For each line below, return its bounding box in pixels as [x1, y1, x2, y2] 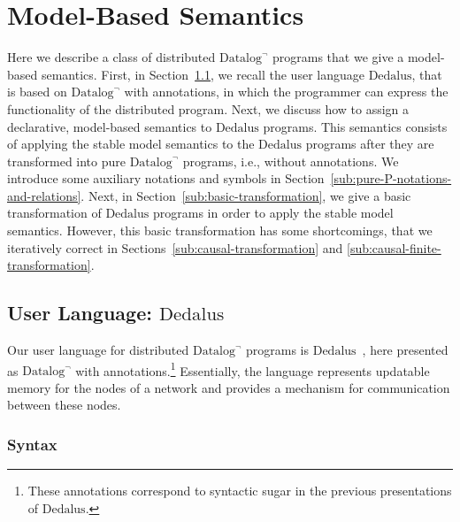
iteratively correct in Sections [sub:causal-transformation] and [7, 238, 343, 257]
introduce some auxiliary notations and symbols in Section [7, 169, 325, 188]
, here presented [362, 341, 448, 359]
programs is [246, 341, 310, 359]
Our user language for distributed [7, 341, 189, 359]
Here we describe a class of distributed [7, 48, 216, 66]
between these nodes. [7, 395, 121, 414]
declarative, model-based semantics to [7, 117, 212, 135]
